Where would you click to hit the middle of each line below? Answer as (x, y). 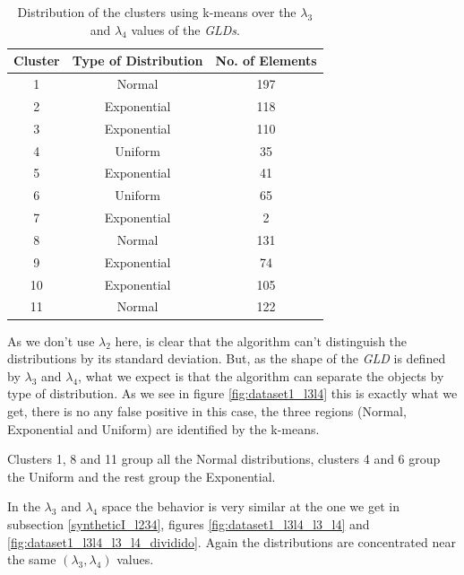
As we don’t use (51, 340)
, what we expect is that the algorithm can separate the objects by (261, 375)
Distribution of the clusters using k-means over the (157, 12)
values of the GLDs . (185, 29)
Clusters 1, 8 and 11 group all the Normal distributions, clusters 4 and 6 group (224, 459)
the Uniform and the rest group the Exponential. (142, 476)
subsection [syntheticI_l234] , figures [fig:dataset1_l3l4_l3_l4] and (189, 523)
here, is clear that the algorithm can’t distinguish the (261, 340)
